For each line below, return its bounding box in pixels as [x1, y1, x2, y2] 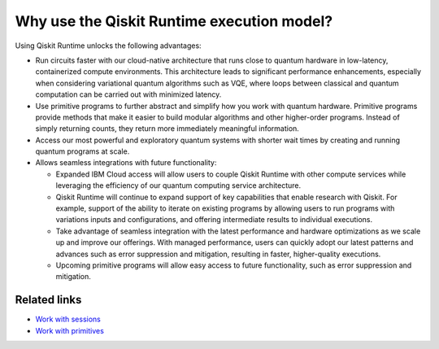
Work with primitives [35, 325, 105, 335]
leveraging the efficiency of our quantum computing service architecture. [55, 181, 301, 190]
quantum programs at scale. [35, 146, 130, 156]
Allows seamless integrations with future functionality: [35, 158, 217, 168]
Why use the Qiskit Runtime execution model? [15, 12, 333, 30]
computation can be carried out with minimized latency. [35, 89, 222, 99]
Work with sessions [35, 314, 102, 325]
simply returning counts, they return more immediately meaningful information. [35, 124, 300, 133]
